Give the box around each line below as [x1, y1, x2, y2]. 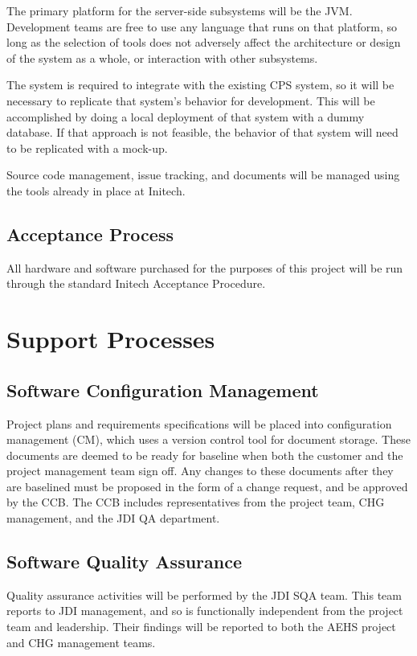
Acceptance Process [6, 221, 174, 246]
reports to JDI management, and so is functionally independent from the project [6, 602, 403, 619]
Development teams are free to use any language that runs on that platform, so [6, 18, 397, 35]
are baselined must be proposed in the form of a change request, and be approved [6, 478, 408, 494]
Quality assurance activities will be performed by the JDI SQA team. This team [6, 586, 402, 603]
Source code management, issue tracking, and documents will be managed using [6, 166, 400, 183]
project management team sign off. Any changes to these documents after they [6, 462, 394, 479]
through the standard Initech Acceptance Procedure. [6, 275, 266, 292]
